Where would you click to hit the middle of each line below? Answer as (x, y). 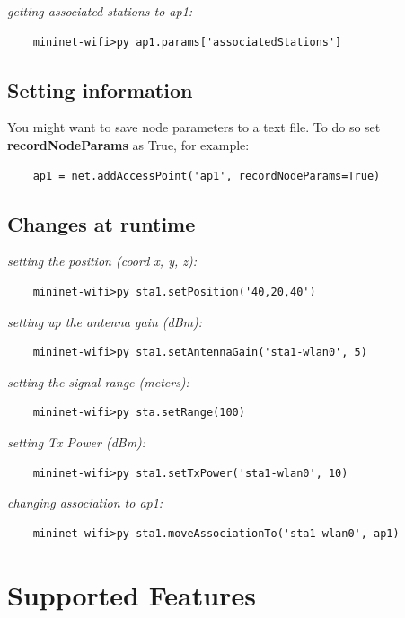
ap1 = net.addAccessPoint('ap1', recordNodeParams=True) (207, 176)
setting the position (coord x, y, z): (102, 261)
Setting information (100, 89)
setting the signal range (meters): (98, 381)
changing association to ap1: (85, 503)
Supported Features (132, 594)
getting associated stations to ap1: (100, 11)
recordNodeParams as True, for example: (128, 144)
